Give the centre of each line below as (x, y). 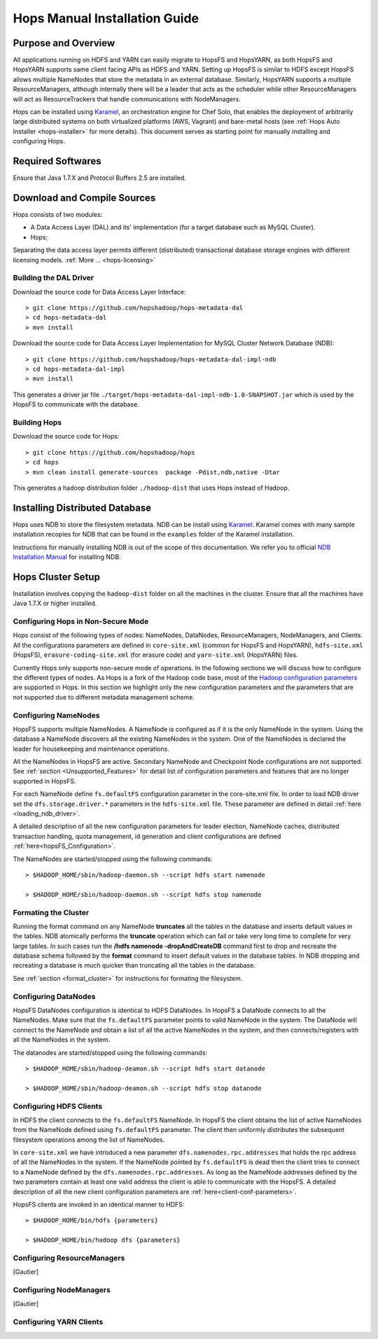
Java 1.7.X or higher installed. (55, 603)
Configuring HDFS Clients (58, 1106)
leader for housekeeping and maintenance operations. (91, 749)
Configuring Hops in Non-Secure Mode (81, 621)
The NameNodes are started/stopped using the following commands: (113, 859)
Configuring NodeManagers (62, 1290)
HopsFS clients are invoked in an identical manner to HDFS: (99, 1205)
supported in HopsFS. (44, 781)
